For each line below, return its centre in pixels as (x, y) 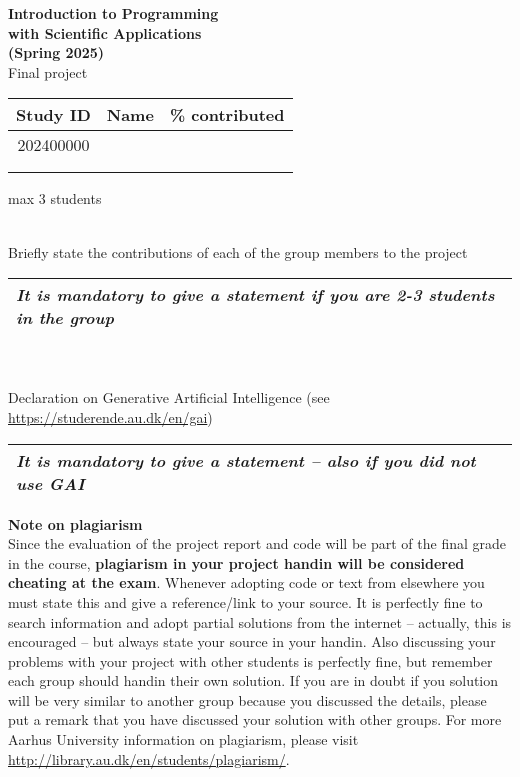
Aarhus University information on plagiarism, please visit (183, 739)
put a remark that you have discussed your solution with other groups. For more (255, 719)
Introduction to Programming (113, 13)
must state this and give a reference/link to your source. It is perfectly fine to (245, 601)
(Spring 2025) (56, 52)
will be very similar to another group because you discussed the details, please (247, 699)
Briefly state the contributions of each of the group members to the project (238, 251)
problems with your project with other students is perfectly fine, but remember (250, 660)
